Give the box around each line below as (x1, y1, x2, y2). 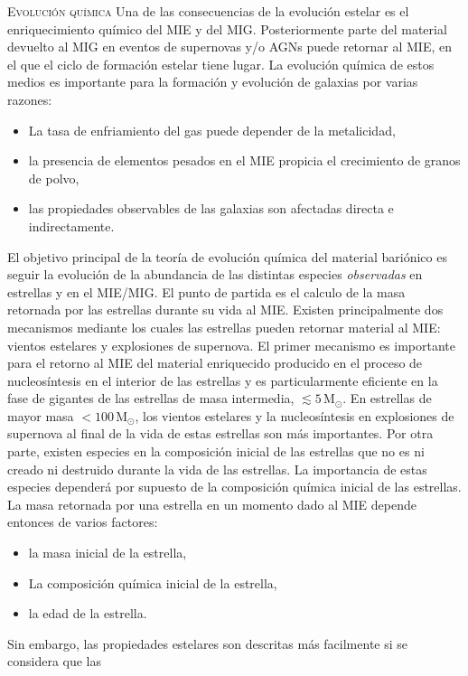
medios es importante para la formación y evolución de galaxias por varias (7, 72, 418, 91)
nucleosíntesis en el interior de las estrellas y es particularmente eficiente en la (7, 371, 438, 390)
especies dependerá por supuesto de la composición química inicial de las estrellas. (7, 477, 462, 496)
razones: (7, 89, 52, 108)
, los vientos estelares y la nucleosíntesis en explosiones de (135, 406, 454, 425)
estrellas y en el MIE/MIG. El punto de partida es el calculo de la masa (7, 282, 406, 301)
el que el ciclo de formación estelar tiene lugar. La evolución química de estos (7, 54, 435, 73)
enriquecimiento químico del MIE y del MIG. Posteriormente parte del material (7, 19, 447, 38)
